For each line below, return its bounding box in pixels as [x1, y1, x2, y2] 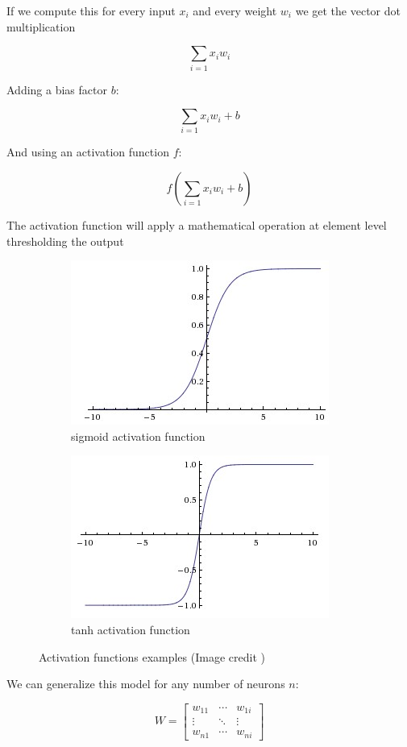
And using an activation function [6, 143, 169, 160]
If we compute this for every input [6, 2, 176, 19]
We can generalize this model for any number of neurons [6, 675, 285, 692]
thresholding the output [6, 232, 124, 249]
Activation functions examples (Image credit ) [39, 648, 265, 665]
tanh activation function [71, 621, 190, 637]
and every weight [193, 2, 277, 19]
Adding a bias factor [6, 81, 107, 98]
